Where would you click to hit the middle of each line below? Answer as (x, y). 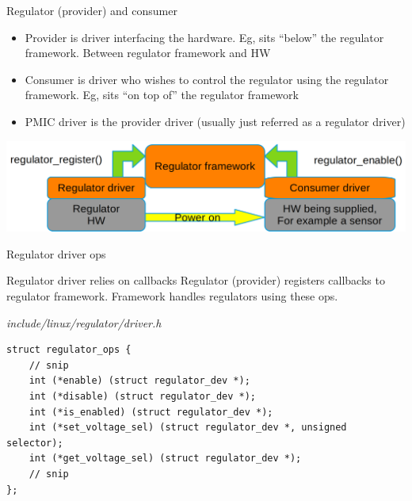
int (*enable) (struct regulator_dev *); (139, 381)
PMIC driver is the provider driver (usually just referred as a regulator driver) (215, 121)
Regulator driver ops (56, 253)
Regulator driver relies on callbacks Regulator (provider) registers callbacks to (196, 280)
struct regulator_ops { (69, 350)
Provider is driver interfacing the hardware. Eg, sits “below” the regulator (204, 37)
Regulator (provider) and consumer (92, 10)
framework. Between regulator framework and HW (148, 53)
